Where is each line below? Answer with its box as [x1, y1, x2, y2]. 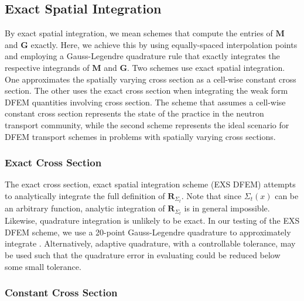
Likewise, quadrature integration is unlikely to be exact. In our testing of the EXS [5, 214, 300, 227]
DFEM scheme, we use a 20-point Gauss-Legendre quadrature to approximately [5, 225, 291, 238]
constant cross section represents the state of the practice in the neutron [5, 107, 264, 119]
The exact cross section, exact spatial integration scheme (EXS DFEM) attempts [5, 178, 296, 190]
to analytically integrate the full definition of [5, 189, 165, 201]
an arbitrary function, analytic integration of [5, 202, 165, 214]
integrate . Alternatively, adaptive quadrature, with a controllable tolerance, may [5, 237, 296, 249]
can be [275, 189, 299, 201]
